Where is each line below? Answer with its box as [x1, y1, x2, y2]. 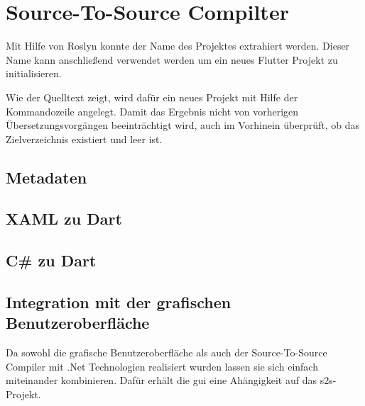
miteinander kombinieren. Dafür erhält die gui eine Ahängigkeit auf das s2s [6, 373, 333, 388]
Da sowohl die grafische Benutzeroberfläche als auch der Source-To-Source [6, 345, 327, 360]
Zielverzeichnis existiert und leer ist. [6, 131, 163, 146]
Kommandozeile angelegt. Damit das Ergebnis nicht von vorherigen [6, 103, 299, 118]
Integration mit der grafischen [6, 291, 231, 313]
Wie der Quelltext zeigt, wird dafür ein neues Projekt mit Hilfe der [6, 89, 298, 104]
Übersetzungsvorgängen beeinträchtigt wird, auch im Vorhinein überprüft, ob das [6, 118, 359, 132]
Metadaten [6, 166, 87, 188]
